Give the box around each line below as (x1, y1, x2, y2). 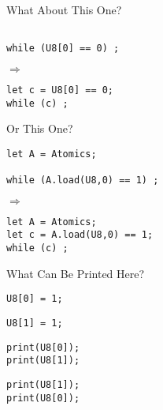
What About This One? (6, 2, 122, 17)
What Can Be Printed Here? (6, 265, 145, 281)
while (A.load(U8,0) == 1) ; (6, 175, 159, 186)
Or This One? (6, 120, 73, 137)
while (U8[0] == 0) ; (6, 43, 120, 55)
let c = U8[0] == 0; (6, 84, 114, 96)
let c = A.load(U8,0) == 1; (6, 229, 154, 241)
